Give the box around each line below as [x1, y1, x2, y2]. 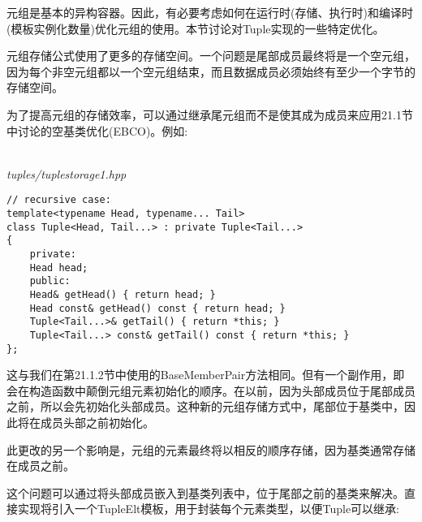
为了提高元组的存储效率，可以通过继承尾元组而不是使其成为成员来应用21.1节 [6, 106, 413, 123]
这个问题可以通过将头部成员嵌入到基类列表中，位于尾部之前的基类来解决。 [6, 484, 404, 501]
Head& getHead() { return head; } [29, 288, 216, 300]
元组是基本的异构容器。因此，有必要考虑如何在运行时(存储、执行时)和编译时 [6, 4, 413, 20]
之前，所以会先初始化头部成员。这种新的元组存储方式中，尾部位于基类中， [6, 398, 404, 415]
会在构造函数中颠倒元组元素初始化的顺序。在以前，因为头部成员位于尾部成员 [6, 382, 416, 399]
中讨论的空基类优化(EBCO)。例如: [6, 122, 188, 139]
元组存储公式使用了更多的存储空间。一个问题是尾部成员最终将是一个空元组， [6, 47, 416, 64]
